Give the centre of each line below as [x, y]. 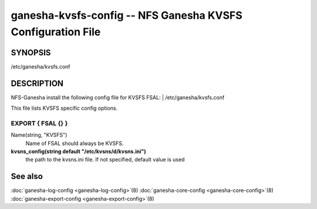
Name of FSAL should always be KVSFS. [75, 143]
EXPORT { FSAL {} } [39, 123]
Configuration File [56, 32]
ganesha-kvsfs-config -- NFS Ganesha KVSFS [127, 15]
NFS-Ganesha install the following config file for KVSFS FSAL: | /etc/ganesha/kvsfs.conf [118, 97]
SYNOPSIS [31, 53]
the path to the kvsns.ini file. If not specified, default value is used [105, 160]
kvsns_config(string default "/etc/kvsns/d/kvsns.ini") [78, 151]
